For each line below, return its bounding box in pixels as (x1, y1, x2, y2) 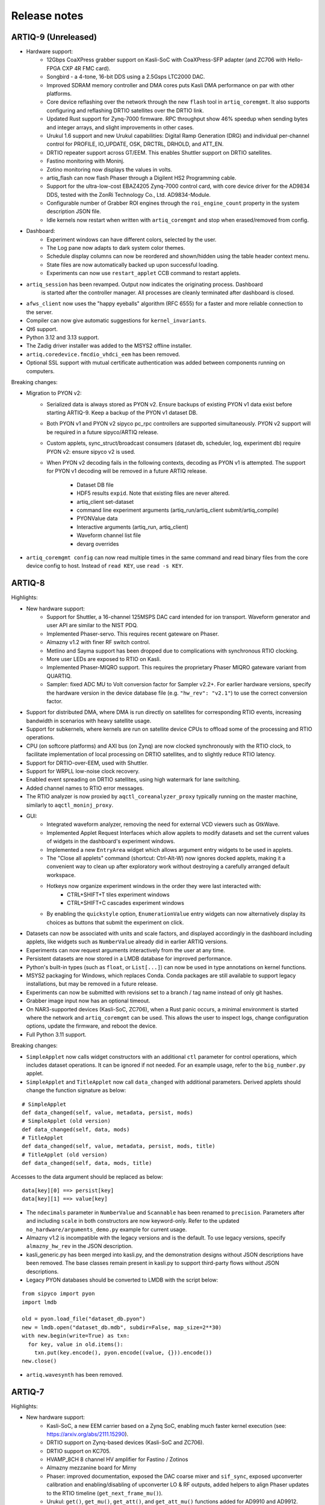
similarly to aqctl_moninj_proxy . (26, 801, 114, 808)
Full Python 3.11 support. (26, 1031, 87, 1038)
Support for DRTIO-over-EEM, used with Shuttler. (26, 759, 149, 766)
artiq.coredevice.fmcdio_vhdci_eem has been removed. (26, 350, 181, 358)
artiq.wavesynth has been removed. (26, 1371, 123, 1378)
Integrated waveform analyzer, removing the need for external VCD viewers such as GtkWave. (46, 821, 280, 828)
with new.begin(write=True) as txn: (22, 1332, 130, 1339)
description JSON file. (46, 208, 102, 215)
